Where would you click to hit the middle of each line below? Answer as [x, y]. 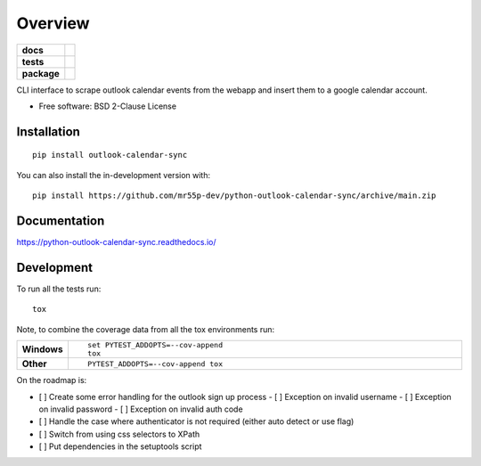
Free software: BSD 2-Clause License [108, 106]
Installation [48, 131]
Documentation [61, 221]
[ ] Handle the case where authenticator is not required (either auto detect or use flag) [196, 421]
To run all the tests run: [59, 289]
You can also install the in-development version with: [114, 175]
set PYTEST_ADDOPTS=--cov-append [155, 345]
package [41, 73]
